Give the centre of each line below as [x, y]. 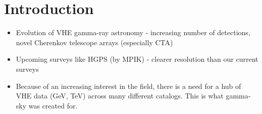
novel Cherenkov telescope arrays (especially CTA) [94, 42]
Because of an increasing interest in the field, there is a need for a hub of [128, 86]
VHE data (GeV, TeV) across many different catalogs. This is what [120, 96]
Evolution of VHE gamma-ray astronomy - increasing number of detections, [133, 32]
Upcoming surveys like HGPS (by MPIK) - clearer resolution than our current [137, 59]
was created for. [53, 105]
